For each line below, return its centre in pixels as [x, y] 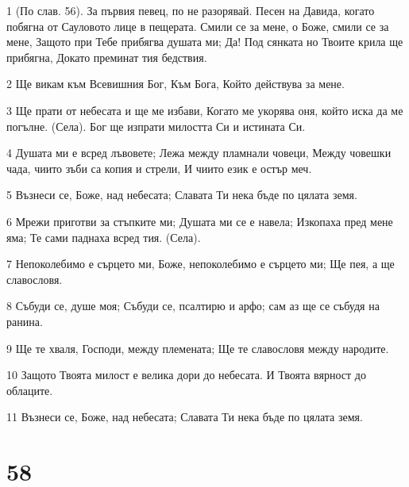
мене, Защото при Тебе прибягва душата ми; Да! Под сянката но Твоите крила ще [205, 42]
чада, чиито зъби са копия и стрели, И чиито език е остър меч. [159, 168]
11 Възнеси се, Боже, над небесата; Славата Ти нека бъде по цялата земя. [185, 417]
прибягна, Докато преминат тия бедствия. [107, 57]
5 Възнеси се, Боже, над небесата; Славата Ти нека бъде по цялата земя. [182, 195]
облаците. [30, 390]
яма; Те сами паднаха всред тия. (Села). [104, 237]
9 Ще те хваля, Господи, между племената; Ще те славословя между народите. [198, 348]
